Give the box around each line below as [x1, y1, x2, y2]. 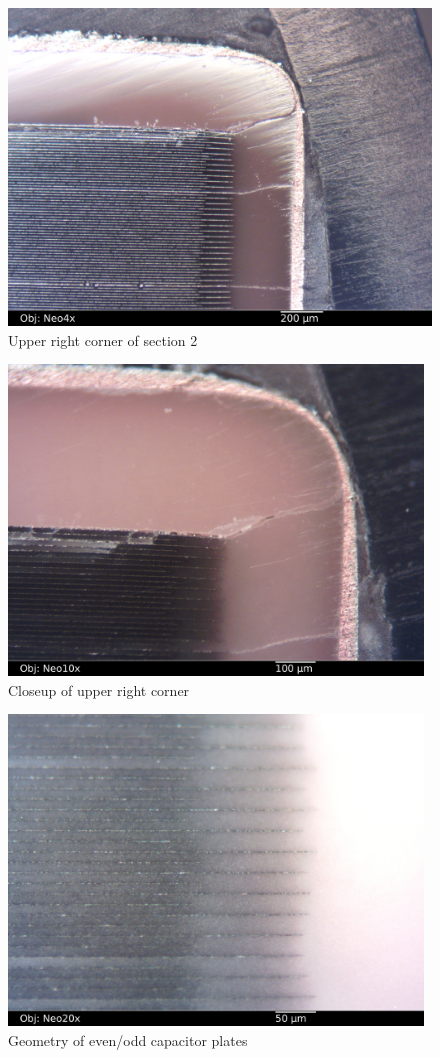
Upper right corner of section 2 [8, 329, 198, 350]
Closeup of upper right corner [8, 679, 190, 700]
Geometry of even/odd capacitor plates [8, 1029, 248, 1050]
